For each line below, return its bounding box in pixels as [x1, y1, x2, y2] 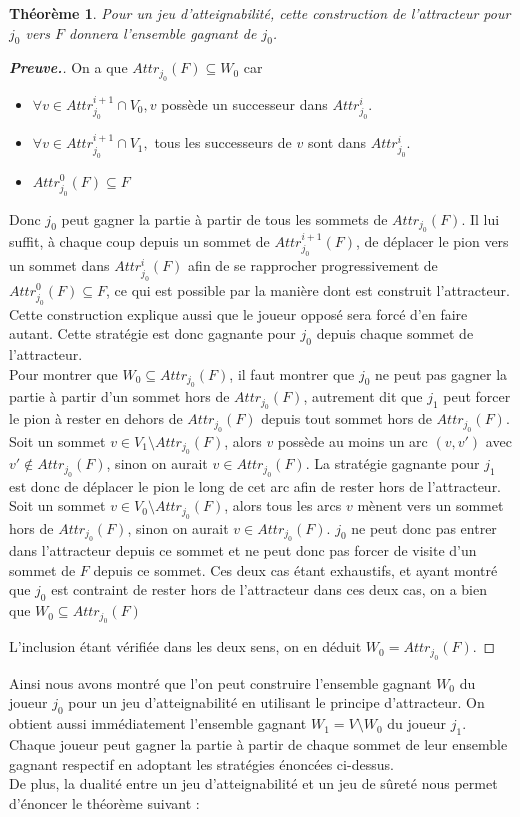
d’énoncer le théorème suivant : [9, 792, 200, 813]
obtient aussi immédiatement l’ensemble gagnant [9, 713, 307, 734]
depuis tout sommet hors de [261, 408, 432, 429]
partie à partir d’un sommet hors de [9, 386, 230, 407]
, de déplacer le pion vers [356, 231, 509, 252]
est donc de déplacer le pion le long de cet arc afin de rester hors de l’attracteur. [9, 475, 502, 496]
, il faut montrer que [229, 363, 355, 384]
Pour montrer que [9, 363, 118, 384]
